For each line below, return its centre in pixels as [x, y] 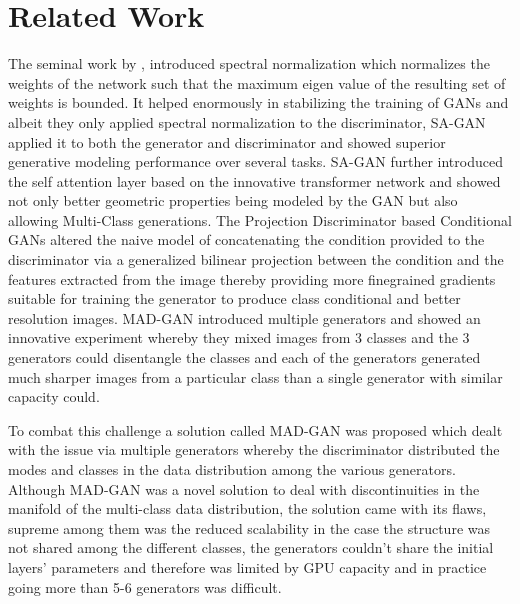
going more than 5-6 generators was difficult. [145, 586]
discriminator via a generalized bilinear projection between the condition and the [256, 259]
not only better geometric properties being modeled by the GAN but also [233, 200]
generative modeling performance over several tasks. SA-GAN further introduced [255, 161]
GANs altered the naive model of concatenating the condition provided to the [246, 239]
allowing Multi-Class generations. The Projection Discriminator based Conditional [260, 219]
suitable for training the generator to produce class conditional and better [234, 298]
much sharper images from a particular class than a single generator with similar [255, 376]
